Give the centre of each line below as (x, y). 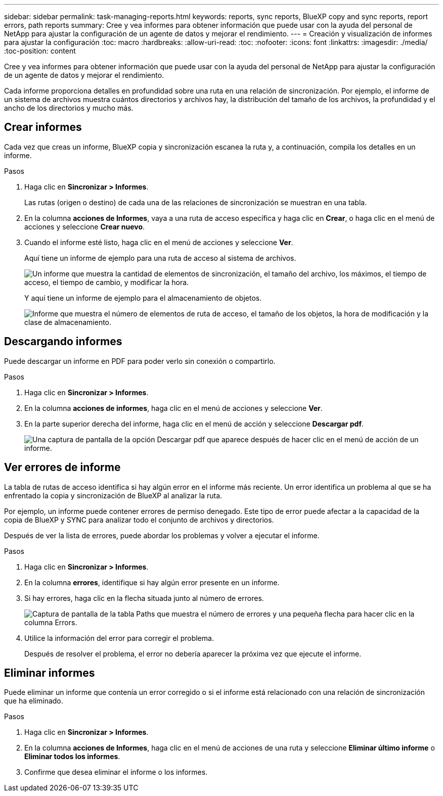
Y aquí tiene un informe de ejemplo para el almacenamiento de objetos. (143, 298)
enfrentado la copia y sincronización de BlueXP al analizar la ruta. (113, 495)
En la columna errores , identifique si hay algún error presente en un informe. (152, 582)
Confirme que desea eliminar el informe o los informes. (116, 772)
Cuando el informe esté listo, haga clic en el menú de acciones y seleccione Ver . (159, 242)
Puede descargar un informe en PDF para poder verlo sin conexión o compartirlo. (140, 361)
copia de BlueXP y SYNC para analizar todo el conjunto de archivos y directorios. (139, 520)
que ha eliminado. (34, 701)
